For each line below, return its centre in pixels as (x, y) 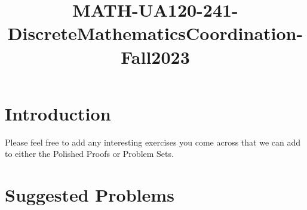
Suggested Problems (90, 195)
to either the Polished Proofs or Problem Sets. (89, 154)
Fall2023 (155, 56)
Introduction (58, 113)
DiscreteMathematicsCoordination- (155, 33)
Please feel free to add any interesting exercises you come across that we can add (153, 142)
